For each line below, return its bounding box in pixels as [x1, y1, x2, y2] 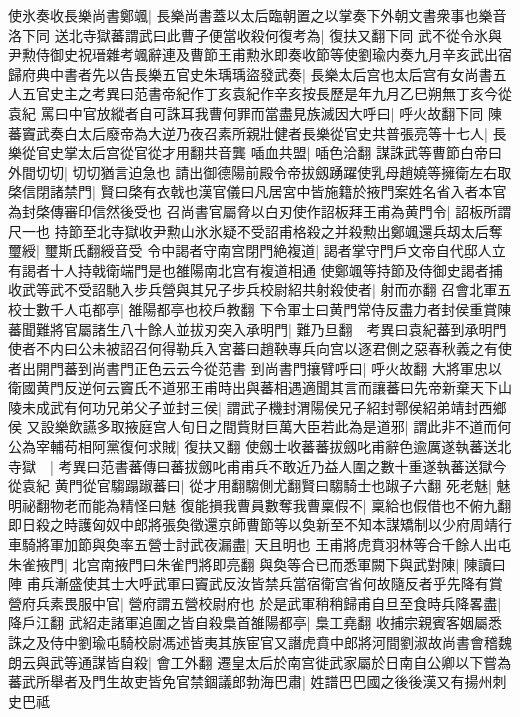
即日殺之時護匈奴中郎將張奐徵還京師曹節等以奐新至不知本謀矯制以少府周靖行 [8, 514, 512, 535]
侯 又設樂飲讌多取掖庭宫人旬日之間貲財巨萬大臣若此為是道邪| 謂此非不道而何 [8, 416, 512, 437]
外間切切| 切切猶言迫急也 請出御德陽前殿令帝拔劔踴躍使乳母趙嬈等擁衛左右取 [8, 161, 512, 182]
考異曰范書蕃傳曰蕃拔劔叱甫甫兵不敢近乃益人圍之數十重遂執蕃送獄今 [58, 455, 507, 476]
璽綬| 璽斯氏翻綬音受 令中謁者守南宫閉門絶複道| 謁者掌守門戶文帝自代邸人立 [8, 240, 506, 261]
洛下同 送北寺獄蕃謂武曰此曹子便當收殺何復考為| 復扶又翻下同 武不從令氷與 [8, 24, 502, 45]
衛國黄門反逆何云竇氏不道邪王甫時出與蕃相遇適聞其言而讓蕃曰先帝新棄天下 [8, 377, 498, 398]
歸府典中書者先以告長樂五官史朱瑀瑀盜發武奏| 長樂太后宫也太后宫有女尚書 [8, 63, 493, 84]
